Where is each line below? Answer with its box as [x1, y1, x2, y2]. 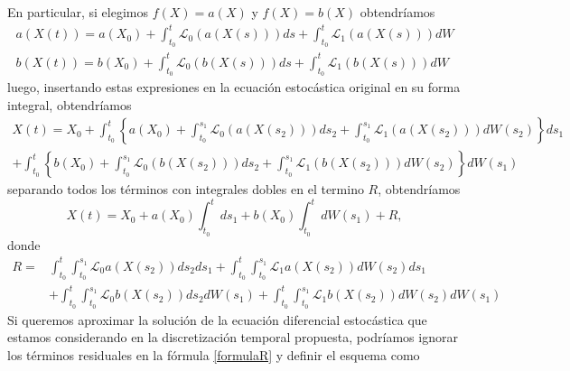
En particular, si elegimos [7, 3, 148, 21]
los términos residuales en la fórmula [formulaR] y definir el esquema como [7, 345, 420, 364]
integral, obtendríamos [7, 95, 132, 114]
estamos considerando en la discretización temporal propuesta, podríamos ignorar [7, 328, 458, 347]
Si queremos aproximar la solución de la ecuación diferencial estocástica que [7, 310, 427, 329]
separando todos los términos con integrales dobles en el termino [7, 180, 364, 199]
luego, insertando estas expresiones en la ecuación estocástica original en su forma [7, 78, 461, 97]
